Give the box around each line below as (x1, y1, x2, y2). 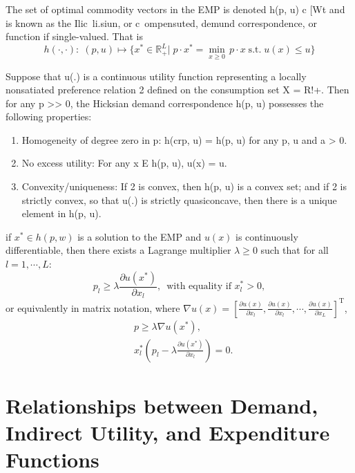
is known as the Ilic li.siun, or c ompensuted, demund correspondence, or (6, 15, 317, 30)
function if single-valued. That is (6, 29, 143, 44)
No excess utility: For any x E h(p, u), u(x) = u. (21, 156, 227, 170)
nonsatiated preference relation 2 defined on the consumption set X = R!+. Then (6, 82, 349, 97)
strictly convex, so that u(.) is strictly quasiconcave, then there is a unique (21, 192, 337, 207)
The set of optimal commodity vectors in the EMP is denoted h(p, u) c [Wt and (6, 2, 345, 16)
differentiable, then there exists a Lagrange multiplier (6, 243, 231, 257)
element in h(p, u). (21, 206, 102, 221)
